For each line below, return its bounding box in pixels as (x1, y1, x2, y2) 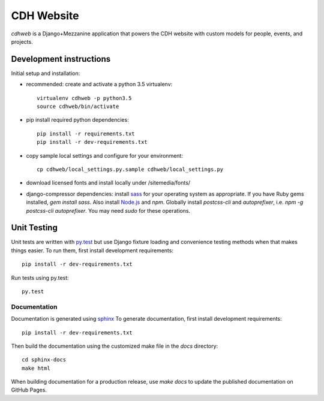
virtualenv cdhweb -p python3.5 (37, 95, 132, 101)
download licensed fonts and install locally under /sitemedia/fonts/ (26, 179, 191, 186)
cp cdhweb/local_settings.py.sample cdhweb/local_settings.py (37, 165, 224, 173)
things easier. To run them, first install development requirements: (11, 246, 174, 254)
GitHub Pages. (11, 387, 47, 394)
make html (22, 364, 50, 372)
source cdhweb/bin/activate (37, 103, 119, 110)
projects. (11, 38, 33, 45)
